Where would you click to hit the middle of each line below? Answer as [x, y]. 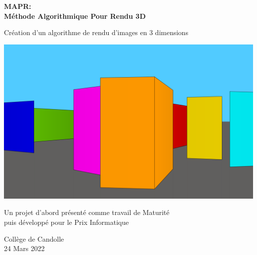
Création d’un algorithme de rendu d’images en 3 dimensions [96, 32]
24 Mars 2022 [24, 248]
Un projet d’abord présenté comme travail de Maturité [87, 212]
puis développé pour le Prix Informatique [66, 222]
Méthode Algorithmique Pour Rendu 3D [75, 16]
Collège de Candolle [34, 238]
